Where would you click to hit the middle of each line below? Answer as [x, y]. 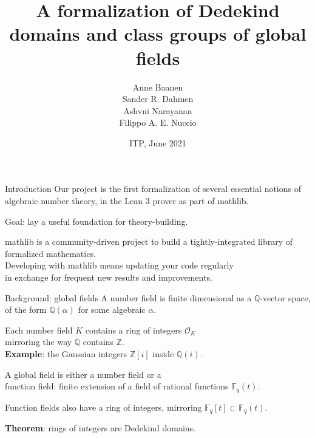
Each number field [39, 330]
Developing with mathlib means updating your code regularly [119, 265]
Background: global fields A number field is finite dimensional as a [128, 297]
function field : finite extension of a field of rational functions [117, 386]
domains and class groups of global [158, 34]
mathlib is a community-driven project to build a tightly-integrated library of [149, 241]
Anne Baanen [158, 87]
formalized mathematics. [50, 253]
